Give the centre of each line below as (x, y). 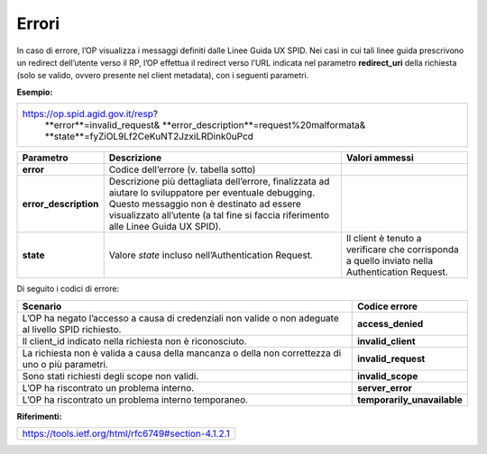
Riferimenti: (39, 416)
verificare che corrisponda (402, 250)
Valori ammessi (380, 158)
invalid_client (386, 340)
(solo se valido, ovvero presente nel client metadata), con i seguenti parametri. (163, 76)
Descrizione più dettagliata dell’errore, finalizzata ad (219, 182)
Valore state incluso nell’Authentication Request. (211, 255)
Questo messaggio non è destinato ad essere (205, 204)
